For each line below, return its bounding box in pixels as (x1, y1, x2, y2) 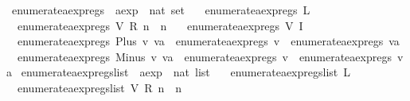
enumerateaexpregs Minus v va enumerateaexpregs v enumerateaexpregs (17, 48, 392, 64)
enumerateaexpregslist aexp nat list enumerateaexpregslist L (21, 64, 350, 80)
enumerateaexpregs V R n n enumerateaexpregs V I (17, 17, 303, 33)
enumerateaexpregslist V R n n (17, 79, 182, 95)
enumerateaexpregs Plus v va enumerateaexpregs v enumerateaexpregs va (17, 33, 400, 49)
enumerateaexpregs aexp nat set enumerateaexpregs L (11, 2, 310, 17)
